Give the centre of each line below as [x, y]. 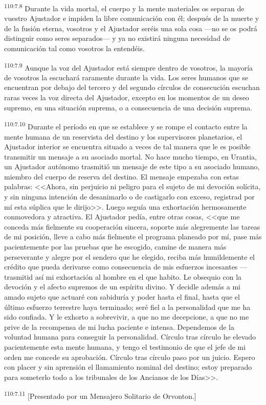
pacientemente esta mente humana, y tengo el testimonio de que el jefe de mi [125, 346]
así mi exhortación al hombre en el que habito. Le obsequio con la [138, 276]
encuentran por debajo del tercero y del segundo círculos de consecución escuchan [132, 87]
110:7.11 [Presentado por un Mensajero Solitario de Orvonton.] [100, 395]
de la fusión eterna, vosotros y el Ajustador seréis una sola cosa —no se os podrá [131, 28]
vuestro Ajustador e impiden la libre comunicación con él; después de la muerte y [132, 18]
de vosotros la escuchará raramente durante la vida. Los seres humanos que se [126, 77]
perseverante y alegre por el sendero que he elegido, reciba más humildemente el [130, 256]
